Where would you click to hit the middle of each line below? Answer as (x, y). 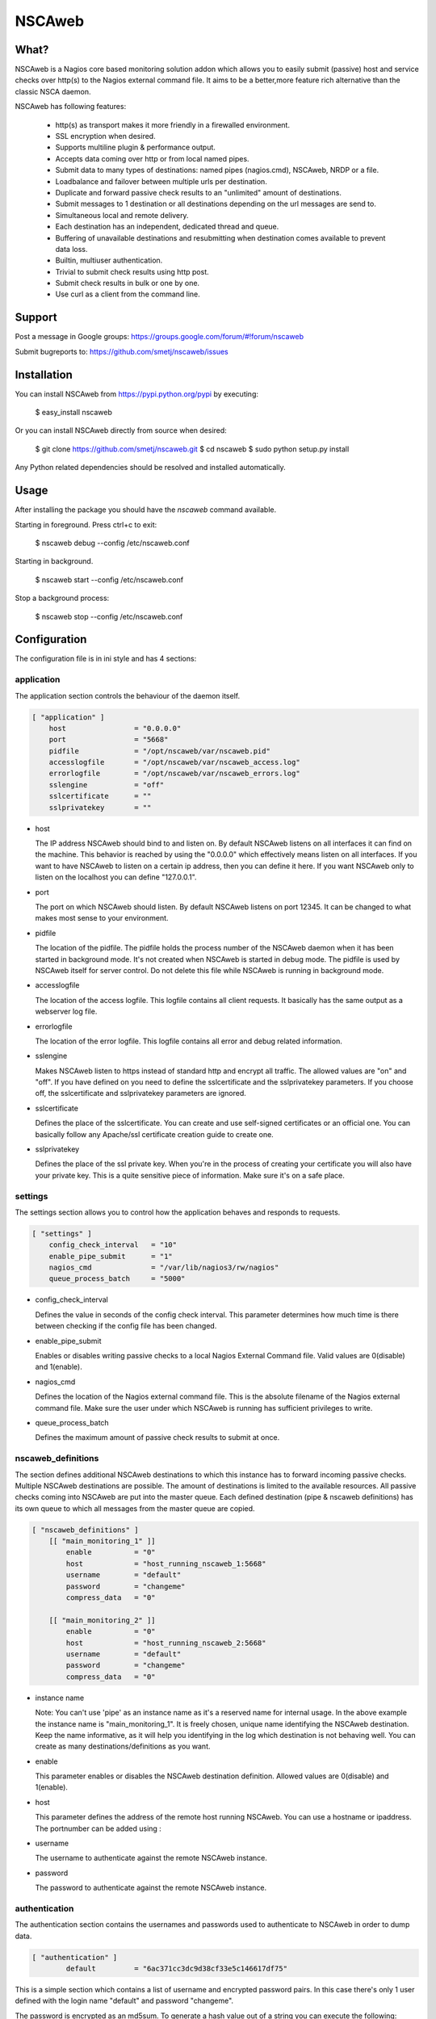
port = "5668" (109, 740)
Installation (44, 374)
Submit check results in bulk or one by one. (128, 283)
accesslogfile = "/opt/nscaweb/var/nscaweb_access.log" (174, 762)
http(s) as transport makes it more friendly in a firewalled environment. (173, 124)
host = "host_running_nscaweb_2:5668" (166, 1643)
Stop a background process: (62, 598)
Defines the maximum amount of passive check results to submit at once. (157, 1438)
